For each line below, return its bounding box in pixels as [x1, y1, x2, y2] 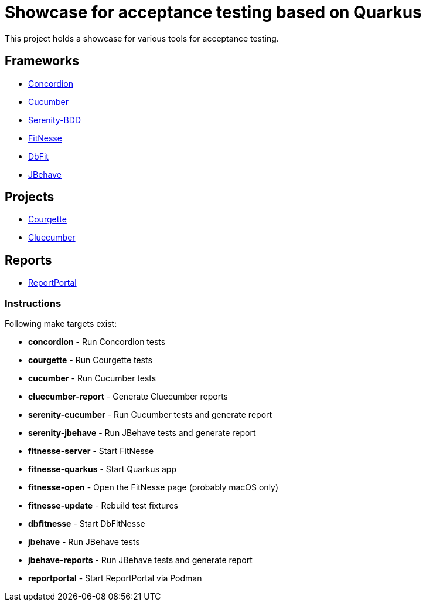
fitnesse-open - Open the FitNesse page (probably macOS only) [28, 482, 279, 493]
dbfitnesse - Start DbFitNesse [28, 519, 145, 529]
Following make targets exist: [5, 319, 117, 329]
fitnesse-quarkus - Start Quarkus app [28, 464, 176, 475]
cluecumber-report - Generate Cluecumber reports [28, 391, 228, 402]
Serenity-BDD [28, 114, 81, 125]
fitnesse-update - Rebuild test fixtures [28, 500, 178, 511]
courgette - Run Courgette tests [28, 355, 152, 365]
